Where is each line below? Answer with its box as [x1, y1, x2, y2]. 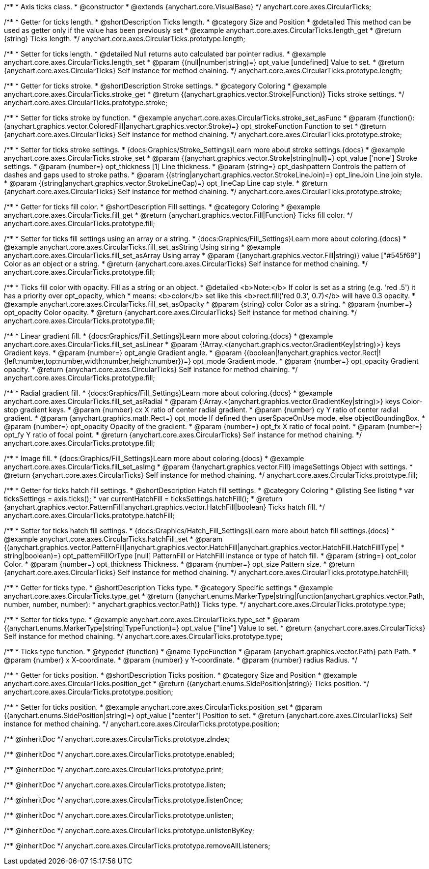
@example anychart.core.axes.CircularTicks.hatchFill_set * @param [4, 535, 223, 543]
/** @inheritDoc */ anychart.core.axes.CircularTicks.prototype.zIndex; [4, 735, 230, 743]
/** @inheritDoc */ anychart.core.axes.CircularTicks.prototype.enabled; [4, 750, 235, 758]
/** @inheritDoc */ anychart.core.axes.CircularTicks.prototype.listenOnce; [4, 796, 243, 804]
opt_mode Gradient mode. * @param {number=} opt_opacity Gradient [193, 357, 419, 365]
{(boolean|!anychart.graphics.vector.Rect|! [243, 348, 381, 357]
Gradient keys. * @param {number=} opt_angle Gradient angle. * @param [4, 348, 242, 357]
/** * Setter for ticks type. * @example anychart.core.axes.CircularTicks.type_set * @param [4, 615, 300, 624]
